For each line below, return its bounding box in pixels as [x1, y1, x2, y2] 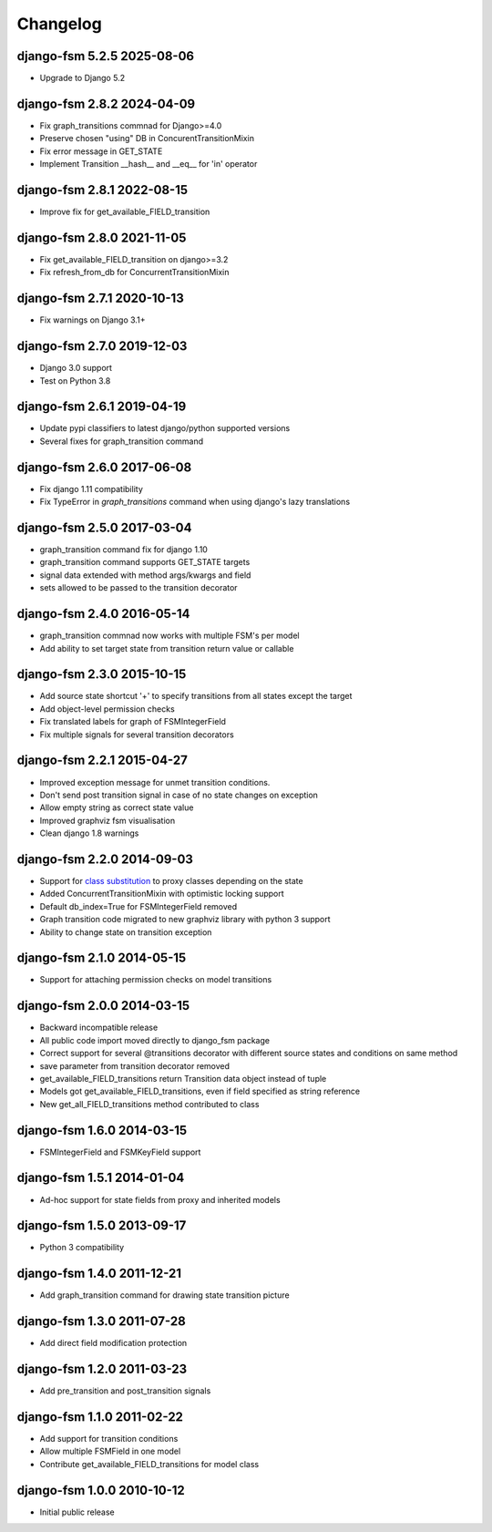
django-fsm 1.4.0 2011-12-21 [16, 1266, 182, 1281]
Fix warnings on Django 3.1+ [39, 314, 146, 325]
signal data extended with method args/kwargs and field [39, 570, 251, 581]
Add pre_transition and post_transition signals [39, 1385, 211, 1396]
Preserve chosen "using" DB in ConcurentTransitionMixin [39, 133, 255, 144]
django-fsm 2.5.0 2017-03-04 [16, 519, 192, 535]
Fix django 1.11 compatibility [39, 483, 143, 494]
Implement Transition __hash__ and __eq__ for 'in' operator [39, 159, 258, 170]
